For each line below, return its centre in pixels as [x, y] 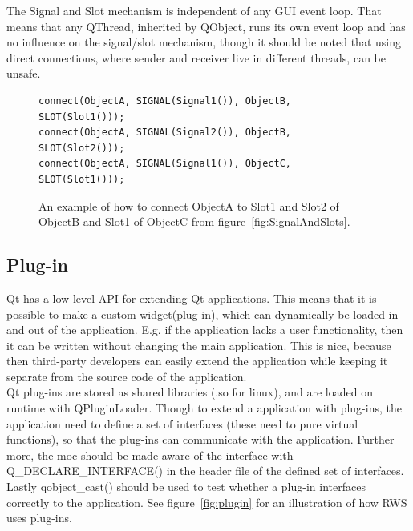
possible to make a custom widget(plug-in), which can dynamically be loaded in [202, 314]
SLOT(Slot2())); [82, 148]
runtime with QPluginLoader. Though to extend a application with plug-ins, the [204, 408]
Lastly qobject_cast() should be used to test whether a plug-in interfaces [186, 487]
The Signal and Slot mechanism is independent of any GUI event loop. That [194, 10]
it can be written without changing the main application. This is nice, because [199, 345]
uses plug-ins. [39, 518]
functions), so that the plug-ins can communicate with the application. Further [200, 439]
